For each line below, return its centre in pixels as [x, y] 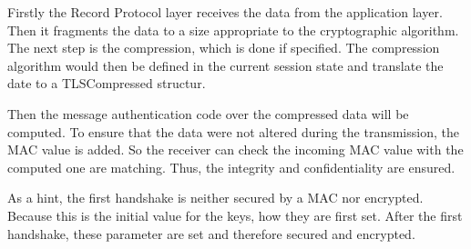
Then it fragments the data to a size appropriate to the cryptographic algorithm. [233, 30]
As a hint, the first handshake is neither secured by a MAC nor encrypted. [215, 198]
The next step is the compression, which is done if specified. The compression [224, 48]
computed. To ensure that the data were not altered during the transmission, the [233, 131]
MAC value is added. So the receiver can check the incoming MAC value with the [235, 149]
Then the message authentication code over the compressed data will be [208, 113]
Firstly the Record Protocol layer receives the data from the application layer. [225, 12]
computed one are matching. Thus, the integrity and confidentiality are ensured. [231, 167]
